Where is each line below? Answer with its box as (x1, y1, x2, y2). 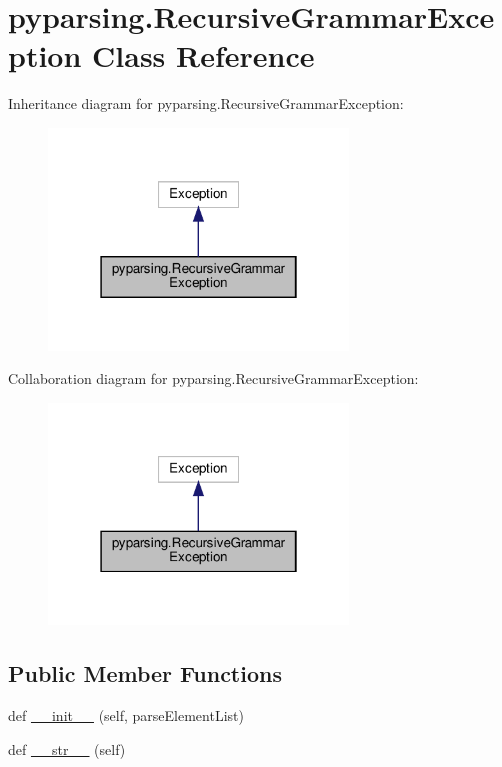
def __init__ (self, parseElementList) (8, 705, 244, 726)
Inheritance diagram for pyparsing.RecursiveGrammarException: (8, 93, 404, 114)
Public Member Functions (8, 658, 282, 689)
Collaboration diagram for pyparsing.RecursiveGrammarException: (8, 368, 419, 389)
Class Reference (92, 35, 315, 76)
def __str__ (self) (8, 738, 126, 759)
